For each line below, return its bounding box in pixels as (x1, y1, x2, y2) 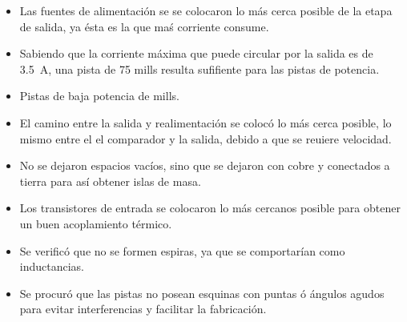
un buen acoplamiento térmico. (19, 215, 172, 231)
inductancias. (19, 258, 85, 275)
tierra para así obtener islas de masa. (19, 172, 201, 189)
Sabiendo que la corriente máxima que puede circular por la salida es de (19, 45, 373, 62)
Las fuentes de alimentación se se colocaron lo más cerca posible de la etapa (19, 2, 393, 18)
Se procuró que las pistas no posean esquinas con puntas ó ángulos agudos (19, 284, 385, 301)
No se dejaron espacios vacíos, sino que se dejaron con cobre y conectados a (19, 157, 390, 174)
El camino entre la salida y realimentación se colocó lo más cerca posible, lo (19, 114, 392, 131)
